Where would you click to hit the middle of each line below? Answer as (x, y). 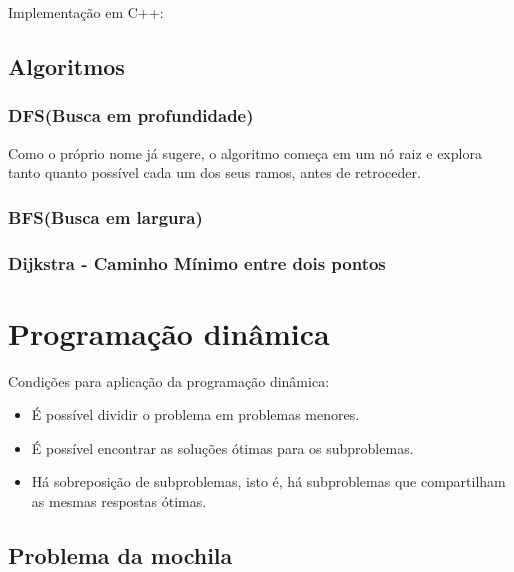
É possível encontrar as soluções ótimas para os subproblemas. (222, 447)
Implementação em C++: (86, 12)
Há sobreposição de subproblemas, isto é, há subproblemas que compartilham (268, 481)
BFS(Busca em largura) (105, 216)
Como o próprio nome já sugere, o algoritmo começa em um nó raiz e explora (245, 152)
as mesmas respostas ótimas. (119, 500)
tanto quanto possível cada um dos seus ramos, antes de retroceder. (214, 172)
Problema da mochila (120, 554)
